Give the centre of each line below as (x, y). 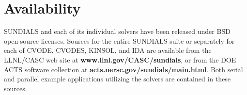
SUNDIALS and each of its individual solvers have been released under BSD (117, 31)
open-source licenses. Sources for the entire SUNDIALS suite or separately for (119, 40)
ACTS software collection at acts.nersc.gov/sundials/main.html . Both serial (123, 69)
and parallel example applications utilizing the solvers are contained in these (117, 79)
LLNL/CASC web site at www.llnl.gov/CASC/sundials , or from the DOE (120, 59)
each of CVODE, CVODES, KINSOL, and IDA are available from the (108, 50)
